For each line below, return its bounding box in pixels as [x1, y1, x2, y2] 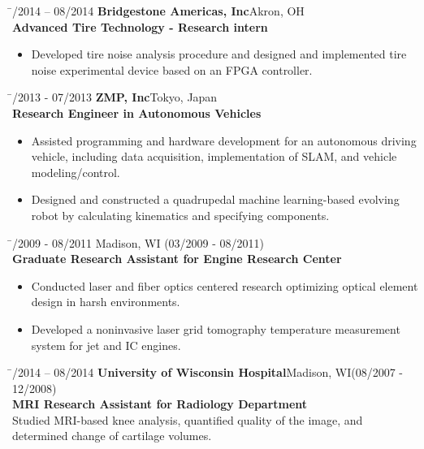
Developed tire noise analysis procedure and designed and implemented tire [31, 45, 407, 63]
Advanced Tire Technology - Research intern [12, 18, 268, 35]
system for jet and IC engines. [31, 336, 181, 353]
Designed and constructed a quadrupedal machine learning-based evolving [31, 191, 400, 208]
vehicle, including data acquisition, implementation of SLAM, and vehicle [31, 148, 397, 165]
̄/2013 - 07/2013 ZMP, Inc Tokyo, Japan [12, 89, 218, 106]
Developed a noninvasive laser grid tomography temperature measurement [31, 320, 400, 337]
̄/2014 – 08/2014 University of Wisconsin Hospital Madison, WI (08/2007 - [12, 364, 404, 381]
